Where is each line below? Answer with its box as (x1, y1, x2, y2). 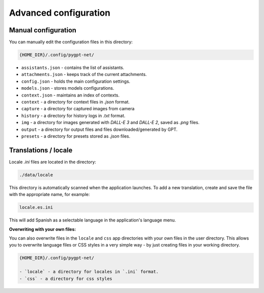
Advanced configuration (9, 7, 110, 18)
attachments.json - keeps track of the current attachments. (21, 72, 147, 77)
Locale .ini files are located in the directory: (9, 159, 96, 165)
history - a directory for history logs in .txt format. (21, 113, 126, 119)
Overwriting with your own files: (9, 226, 76, 232)
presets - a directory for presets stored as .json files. (21, 133, 131, 139)
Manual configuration (9, 26, 77, 34)
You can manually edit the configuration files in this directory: (9, 39, 133, 45)
